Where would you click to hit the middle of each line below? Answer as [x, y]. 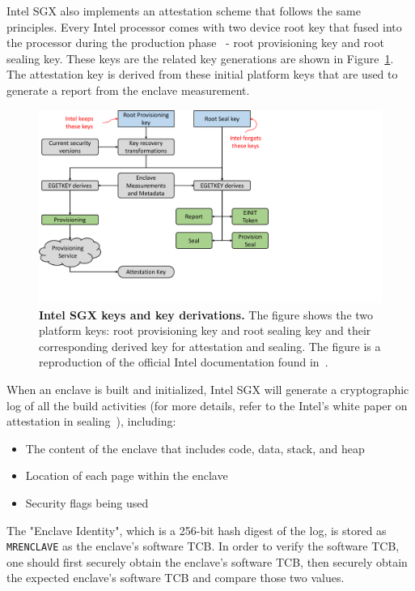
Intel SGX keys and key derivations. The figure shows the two [206, 314]
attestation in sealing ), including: [91, 421]
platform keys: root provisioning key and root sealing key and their [205, 330]
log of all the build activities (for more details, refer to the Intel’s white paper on [207, 405]
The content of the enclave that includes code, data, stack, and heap [195, 448]
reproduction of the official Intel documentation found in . [184, 362]
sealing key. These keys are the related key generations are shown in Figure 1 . [200, 58]
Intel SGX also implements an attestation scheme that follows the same [184, 11]
